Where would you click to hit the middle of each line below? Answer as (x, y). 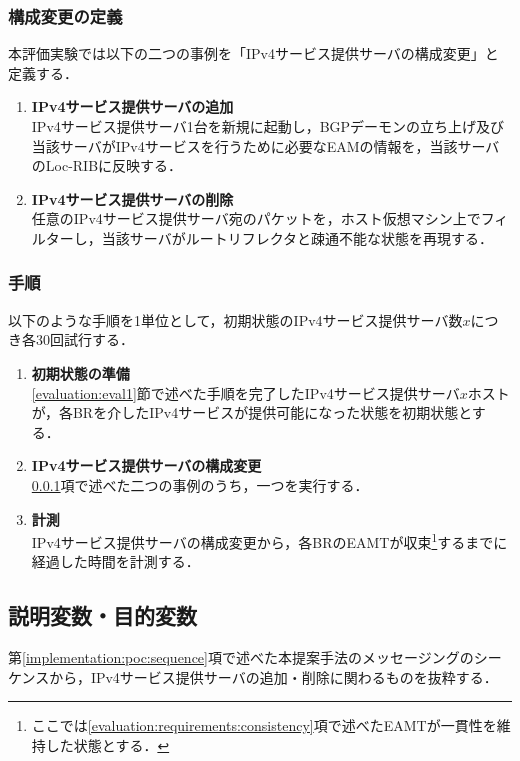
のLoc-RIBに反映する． (107, 165)
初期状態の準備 (80, 372)
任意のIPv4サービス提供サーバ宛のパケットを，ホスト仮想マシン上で (256, 218)
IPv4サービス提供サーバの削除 (132, 198)
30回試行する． (84, 339)
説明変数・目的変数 (102, 615)
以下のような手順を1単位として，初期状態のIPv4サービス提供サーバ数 (235, 319)
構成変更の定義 (65, 15)
